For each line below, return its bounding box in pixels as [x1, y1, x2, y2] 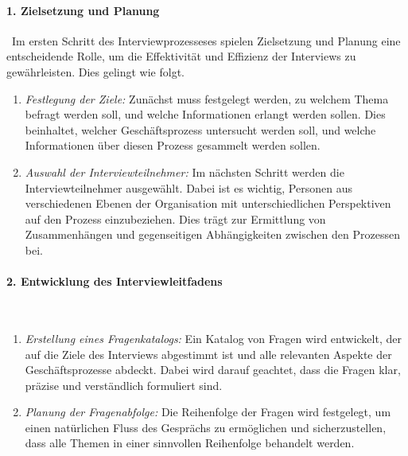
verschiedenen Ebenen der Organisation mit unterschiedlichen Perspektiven [25, 195, 391, 212]
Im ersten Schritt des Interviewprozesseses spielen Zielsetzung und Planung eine [11, 32, 401, 49]
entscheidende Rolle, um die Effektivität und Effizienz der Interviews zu [6, 48, 356, 64]
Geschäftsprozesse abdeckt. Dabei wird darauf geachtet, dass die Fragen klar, [25, 361, 401, 378]
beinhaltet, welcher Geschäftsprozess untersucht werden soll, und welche [25, 121, 376, 138]
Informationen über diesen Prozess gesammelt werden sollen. [25, 137, 321, 154]
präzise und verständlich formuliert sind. [25, 376, 223, 393]
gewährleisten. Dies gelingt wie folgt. [6, 63, 185, 80]
